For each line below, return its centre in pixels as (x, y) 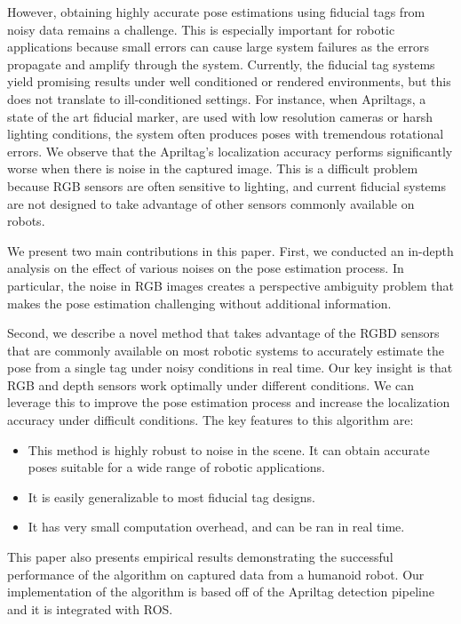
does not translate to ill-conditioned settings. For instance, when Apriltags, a (217, 98)
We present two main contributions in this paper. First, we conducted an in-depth (230, 250)
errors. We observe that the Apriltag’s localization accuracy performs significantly (230, 151)
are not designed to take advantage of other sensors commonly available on (211, 203)
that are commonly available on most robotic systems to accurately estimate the (226, 350)
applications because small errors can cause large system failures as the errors (219, 47)
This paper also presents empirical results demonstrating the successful (200, 557)
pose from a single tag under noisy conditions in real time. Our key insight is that (230, 368)
